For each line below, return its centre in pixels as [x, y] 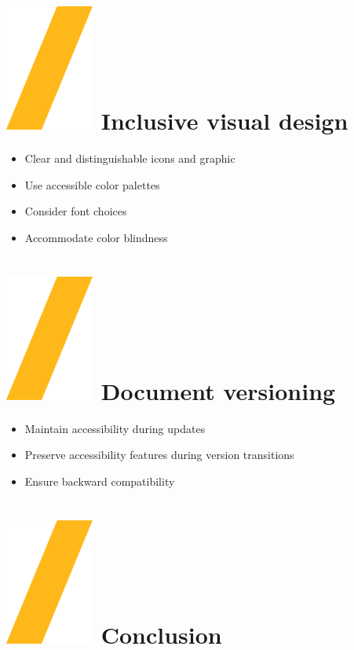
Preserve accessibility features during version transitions [159, 455]
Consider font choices [76, 211]
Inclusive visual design [224, 121]
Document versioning [218, 390]
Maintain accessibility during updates [115, 428]
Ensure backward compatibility [100, 481]
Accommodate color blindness [96, 237]
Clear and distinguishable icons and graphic [130, 158]
